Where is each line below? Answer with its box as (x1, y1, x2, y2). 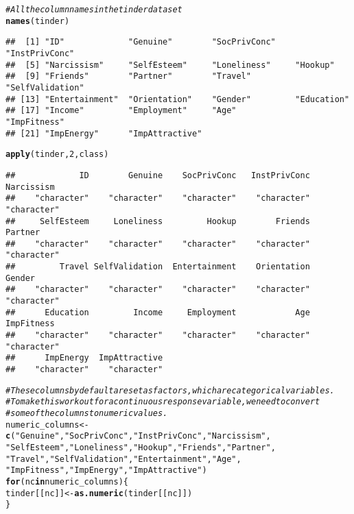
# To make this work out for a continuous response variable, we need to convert (5, 397, 320, 407)
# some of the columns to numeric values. (5, 408, 168, 418)
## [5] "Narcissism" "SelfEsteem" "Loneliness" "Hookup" (5, 60, 335, 70)
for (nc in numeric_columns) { (5, 476, 129, 487)
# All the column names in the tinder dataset (5, 5, 182, 14)
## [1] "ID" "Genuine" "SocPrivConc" (5, 37, 276, 47)
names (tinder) (5, 16, 70, 26)
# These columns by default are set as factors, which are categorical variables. (5, 385, 335, 395)
